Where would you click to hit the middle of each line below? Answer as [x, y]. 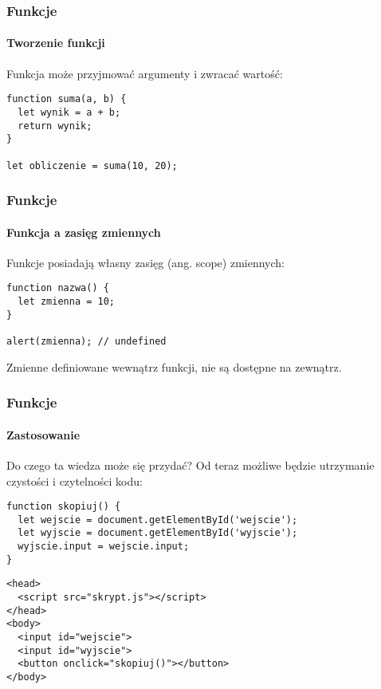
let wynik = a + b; [69, 112]
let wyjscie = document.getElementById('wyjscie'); [158, 533]
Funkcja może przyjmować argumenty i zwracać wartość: [145, 73]
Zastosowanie [43, 434]
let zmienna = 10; [67, 302]
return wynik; [55, 126]
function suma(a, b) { [67, 99]
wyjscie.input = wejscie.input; [104, 547]
